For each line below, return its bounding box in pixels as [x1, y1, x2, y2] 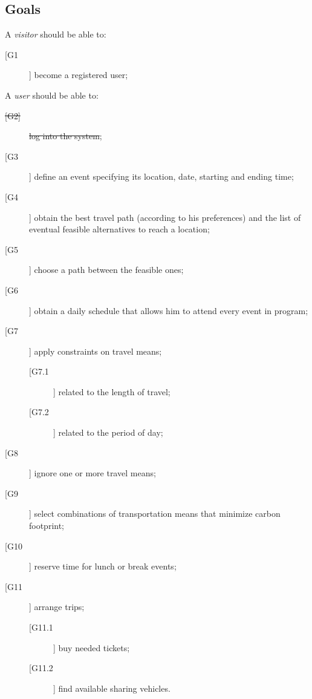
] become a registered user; [29, 68, 128, 81]
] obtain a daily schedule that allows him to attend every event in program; [29, 304, 308, 317]
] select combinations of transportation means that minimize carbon [29, 507, 281, 520]
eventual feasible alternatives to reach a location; [29, 223, 210, 235]
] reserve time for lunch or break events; [29, 560, 177, 573]
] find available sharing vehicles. [53, 681, 171, 694]
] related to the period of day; [53, 426, 163, 439]
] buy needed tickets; [53, 641, 130, 654]
